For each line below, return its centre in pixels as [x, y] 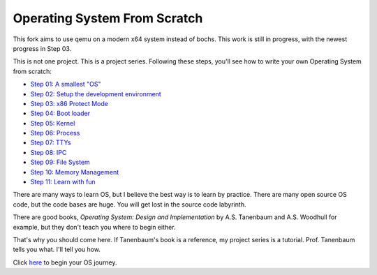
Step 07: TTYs [51, 142]
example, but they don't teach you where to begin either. [94, 227]
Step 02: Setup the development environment [96, 94]
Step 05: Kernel [53, 123]
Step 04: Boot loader [60, 113]
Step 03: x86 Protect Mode [69, 103]
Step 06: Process [55, 133]
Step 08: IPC [49, 152]
